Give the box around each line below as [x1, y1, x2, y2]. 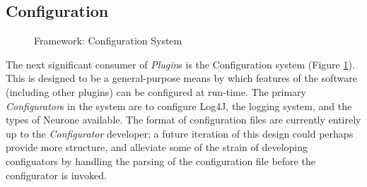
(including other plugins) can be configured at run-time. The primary [6, 84, 306, 99]
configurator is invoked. [6, 167, 107, 182]
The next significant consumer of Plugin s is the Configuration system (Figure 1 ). [6, 56, 355, 71]
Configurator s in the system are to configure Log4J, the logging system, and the [6, 98, 352, 113]
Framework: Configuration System [34, 33, 182, 48]
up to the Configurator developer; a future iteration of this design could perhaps [6, 126, 354, 140]
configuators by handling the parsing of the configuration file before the [6, 153, 315, 168]
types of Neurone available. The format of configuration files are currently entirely [6, 112, 361, 127]
